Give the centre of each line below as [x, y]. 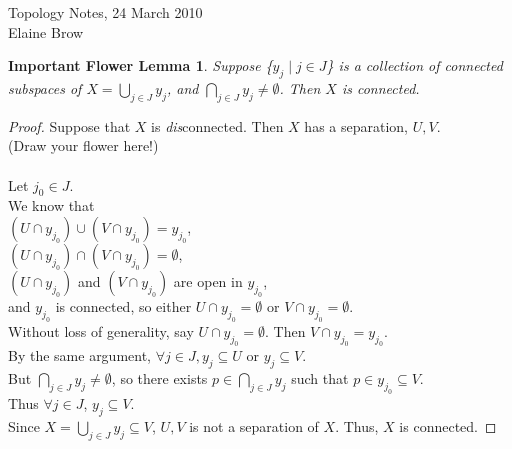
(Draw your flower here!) [83, 145]
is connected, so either [123, 305]
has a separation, [356, 125]
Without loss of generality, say [101, 330]
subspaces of [45, 87]
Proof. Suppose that [69, 125]
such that [320, 378]
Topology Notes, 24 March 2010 [105, 12]
